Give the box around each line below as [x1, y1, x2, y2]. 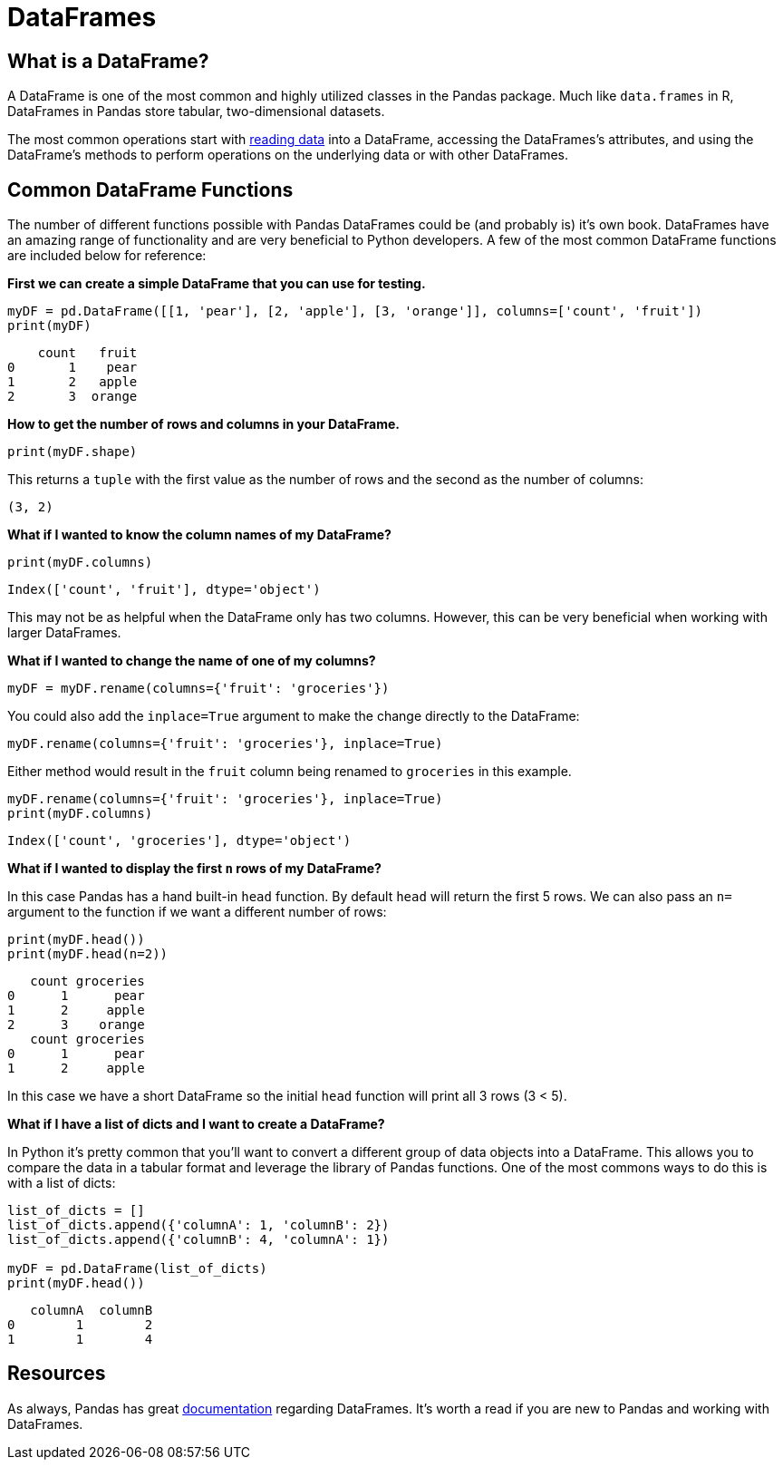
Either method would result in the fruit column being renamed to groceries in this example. [7, 763, 572, 780]
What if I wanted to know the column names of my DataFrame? [7, 527, 391, 543]
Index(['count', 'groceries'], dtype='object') [7, 833, 352, 849]
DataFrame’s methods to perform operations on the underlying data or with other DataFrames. [7, 147, 569, 163]
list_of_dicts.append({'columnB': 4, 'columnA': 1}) [7, 1232, 390, 1248]
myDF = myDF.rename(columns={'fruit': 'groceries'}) [7, 681, 390, 696]
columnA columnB [30, 1303, 153, 1318]
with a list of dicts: [7, 1175, 116, 1191]
